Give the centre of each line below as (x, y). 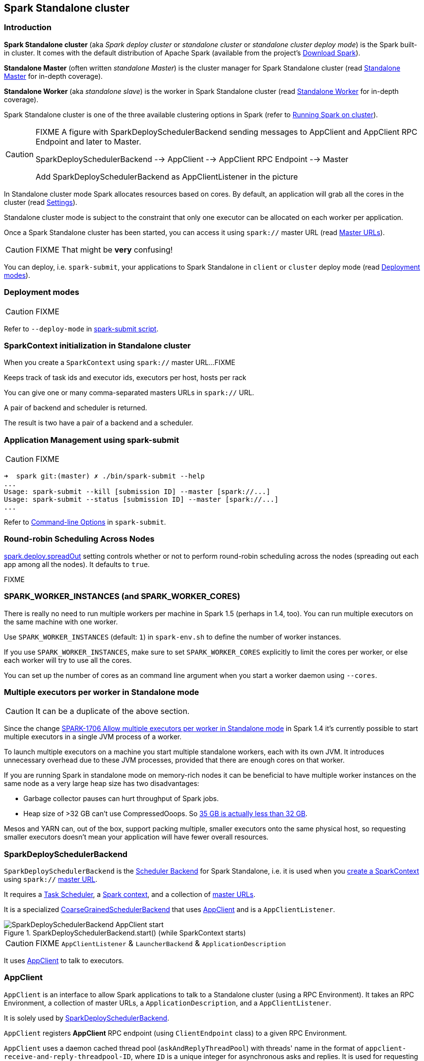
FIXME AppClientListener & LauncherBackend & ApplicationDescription (161, 943)
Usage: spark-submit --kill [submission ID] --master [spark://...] (137, 492)
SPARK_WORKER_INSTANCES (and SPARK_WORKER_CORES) (122, 596)
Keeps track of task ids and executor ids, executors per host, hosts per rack (125, 378)
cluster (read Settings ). (41, 202)
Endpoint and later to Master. (88, 141)
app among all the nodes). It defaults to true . (77, 564)
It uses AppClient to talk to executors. (64, 961)
